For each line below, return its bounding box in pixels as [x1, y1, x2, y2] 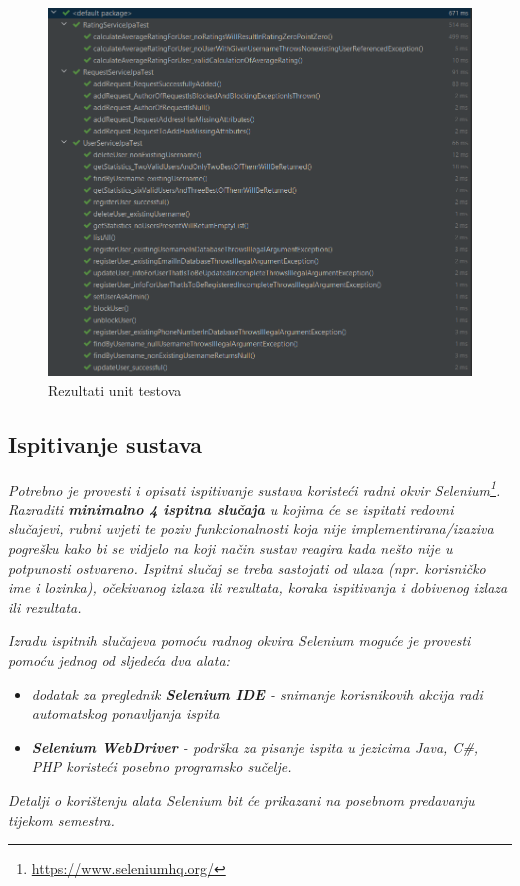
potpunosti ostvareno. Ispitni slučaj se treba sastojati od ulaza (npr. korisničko [8, 557, 486, 578]
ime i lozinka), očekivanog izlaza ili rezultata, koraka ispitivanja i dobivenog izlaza [8, 577, 508, 598]
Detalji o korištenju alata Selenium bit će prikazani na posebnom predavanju [8, 789, 475, 810]
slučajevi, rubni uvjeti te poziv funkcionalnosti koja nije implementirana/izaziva [8, 518, 494, 539]
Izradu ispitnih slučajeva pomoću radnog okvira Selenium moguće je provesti [8, 630, 471, 651]
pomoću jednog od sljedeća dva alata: [8, 650, 230, 671]
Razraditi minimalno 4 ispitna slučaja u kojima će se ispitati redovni [8, 498, 454, 519]
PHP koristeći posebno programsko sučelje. [31, 756, 292, 777]
